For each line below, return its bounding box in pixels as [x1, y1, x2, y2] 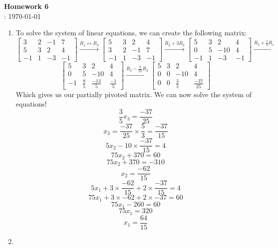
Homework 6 [4, 1, 49, 11]
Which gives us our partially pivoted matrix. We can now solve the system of [15, 89, 252, 99]
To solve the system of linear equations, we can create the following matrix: [15, 27, 247, 38]
